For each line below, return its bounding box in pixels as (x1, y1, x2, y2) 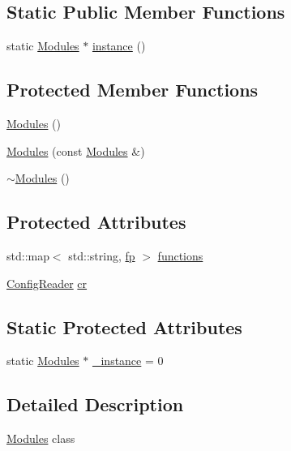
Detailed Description (6, 392, 184, 417)
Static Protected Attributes (6, 314, 242, 339)
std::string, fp (68, 247, 135, 264)
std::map (6, 247, 49, 264)
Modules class (6, 430, 75, 447)
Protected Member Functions (6, 77, 259, 102)
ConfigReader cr (6, 274, 88, 291)
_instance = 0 (92, 352, 164, 369)
